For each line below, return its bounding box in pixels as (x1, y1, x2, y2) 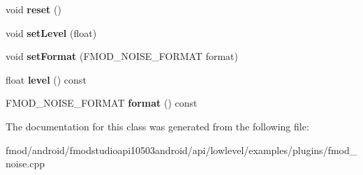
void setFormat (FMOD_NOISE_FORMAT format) (6, 49, 238, 63)
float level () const (6, 72, 87, 86)
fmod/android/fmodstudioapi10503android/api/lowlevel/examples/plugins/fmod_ (6, 142, 357, 157)
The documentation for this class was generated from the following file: (6, 119, 309, 133)
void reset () (6, 2, 61, 16)
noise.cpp (6, 156, 45, 171)
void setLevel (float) (6, 25, 97, 40)
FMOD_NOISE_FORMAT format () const (6, 96, 198, 110)
